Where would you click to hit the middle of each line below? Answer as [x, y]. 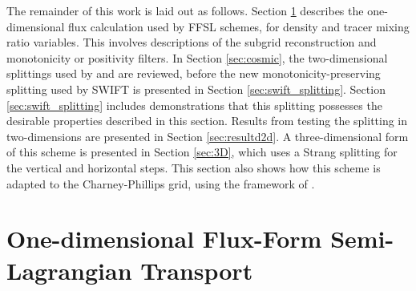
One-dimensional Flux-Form [164, 238]
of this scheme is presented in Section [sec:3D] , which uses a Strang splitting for [202, 152]
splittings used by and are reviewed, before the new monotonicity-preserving [194, 73]
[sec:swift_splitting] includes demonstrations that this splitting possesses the [194, 105]
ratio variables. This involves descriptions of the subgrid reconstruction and [192, 42]
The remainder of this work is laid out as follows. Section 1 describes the [185, 10]
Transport [197, 270]
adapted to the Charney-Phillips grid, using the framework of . [161, 183]
